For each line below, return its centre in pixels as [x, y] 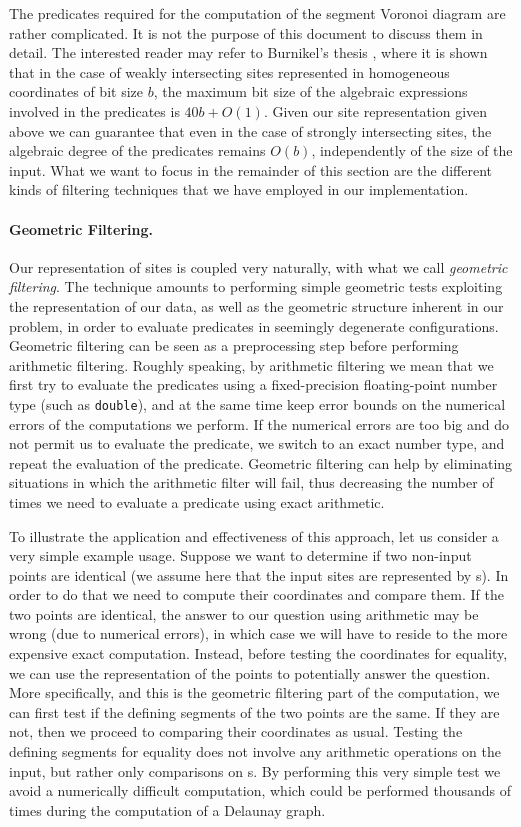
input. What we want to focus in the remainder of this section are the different [250, 169]
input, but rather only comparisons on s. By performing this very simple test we [255, 770]
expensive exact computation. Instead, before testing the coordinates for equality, [258, 653]
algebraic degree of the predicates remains [137, 150]
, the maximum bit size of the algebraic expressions [310, 91]
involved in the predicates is [94, 110]
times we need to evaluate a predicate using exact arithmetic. [197, 501]
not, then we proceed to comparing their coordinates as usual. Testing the [236, 731]
